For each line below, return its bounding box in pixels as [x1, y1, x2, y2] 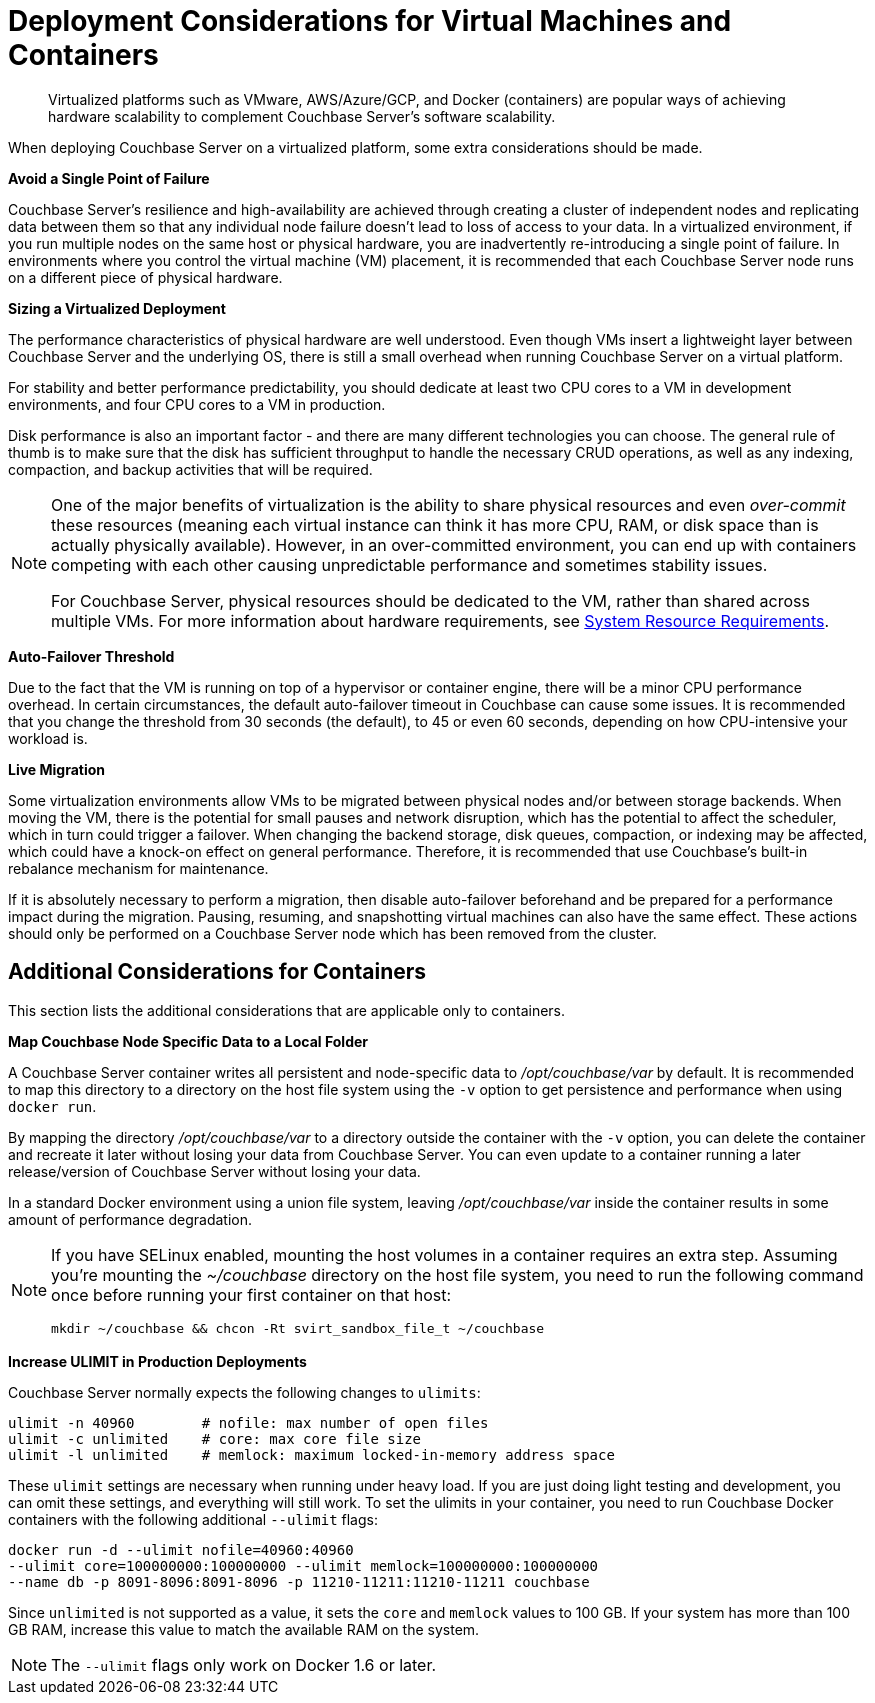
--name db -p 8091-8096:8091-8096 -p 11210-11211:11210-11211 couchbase [8, 1573, 590, 1590]
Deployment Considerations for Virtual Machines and [8, 4, 732, 38]
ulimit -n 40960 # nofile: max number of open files [8, 1414, 489, 1431]
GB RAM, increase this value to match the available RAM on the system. [8, 1620, 480, 1638]
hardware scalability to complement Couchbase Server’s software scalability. [48, 107, 556, 125]
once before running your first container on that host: [51, 1284, 452, 1305]
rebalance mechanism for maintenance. [8, 859, 269, 877]
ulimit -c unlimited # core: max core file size [8, 1430, 422, 1447]
